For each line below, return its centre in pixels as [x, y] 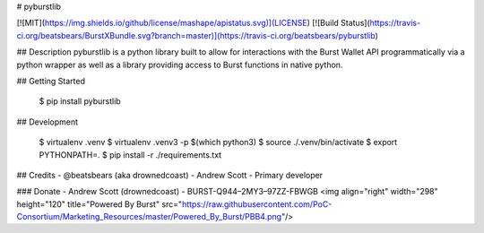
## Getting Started [51, 81]
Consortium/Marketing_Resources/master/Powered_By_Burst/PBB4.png [149, 217]
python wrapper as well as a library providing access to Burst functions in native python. [180, 65]
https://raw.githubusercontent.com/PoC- [257, 204]
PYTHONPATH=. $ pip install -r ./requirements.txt [130, 155]
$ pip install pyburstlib [80, 101]
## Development [48, 122]
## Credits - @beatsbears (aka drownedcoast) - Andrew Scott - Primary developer [169, 175]
